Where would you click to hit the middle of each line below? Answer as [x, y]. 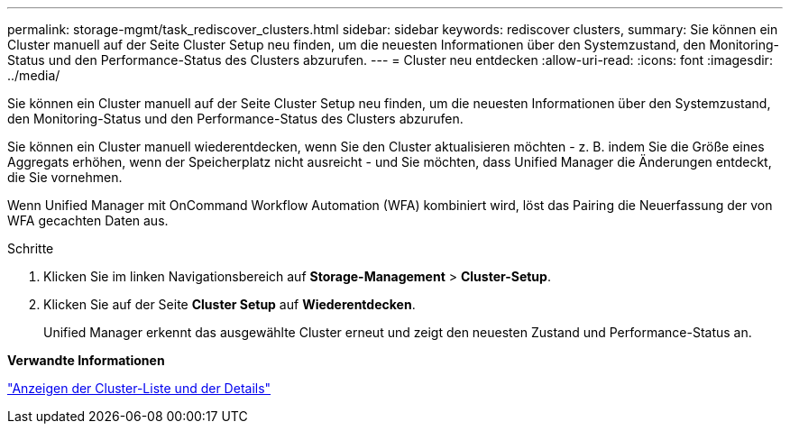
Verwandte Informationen [86, 360]
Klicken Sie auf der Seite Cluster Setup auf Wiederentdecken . [230, 304]
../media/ [34, 75]
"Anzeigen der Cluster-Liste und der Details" [139, 388]
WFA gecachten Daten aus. [88, 220]
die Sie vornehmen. [65, 177]
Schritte [31, 248]
